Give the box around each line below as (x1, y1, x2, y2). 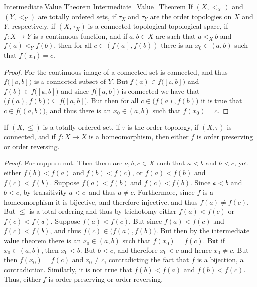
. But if (203, 235, 225, 246)
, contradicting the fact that (104, 254, 189, 265)
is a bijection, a (197, 254, 244, 265)
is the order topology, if (128, 122, 199, 132)
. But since (129, 215, 162, 226)
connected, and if (4, 131, 56, 142)
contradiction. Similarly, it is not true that (4, 264, 132, 274)
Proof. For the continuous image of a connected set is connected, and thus (4, 66, 228, 77)
